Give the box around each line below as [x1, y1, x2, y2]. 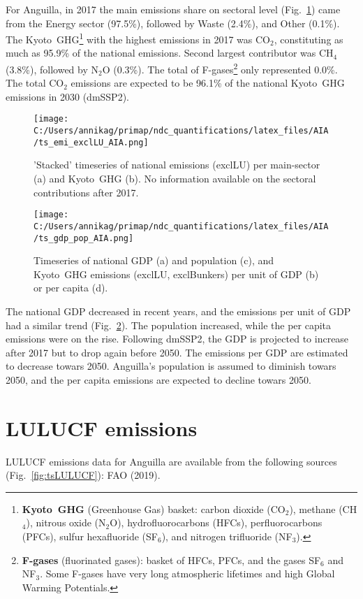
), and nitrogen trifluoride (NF [161, 529, 292, 544]
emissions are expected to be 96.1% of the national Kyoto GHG [71, 75, 345, 90]
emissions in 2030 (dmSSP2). [6, 89, 129, 103]
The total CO [6, 75, 64, 90]
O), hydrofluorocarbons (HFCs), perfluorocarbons [110, 515, 323, 530]
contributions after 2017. [34, 185, 139, 199]
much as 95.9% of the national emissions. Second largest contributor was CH [6, 45, 334, 60]
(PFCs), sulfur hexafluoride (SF [22, 529, 158, 544]
